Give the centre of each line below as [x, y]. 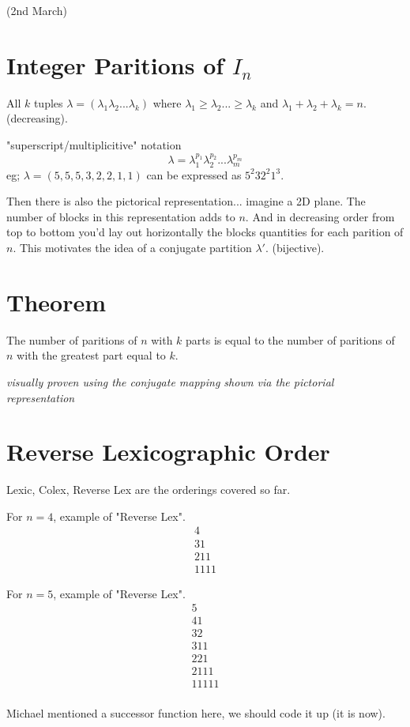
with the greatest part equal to [91, 355]
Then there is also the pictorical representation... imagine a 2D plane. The [186, 201]
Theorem [56, 301]
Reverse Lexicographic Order [168, 452]
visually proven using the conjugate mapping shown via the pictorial [170, 381]
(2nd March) [37, 10]
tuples [48, 102]
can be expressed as [194, 174]
